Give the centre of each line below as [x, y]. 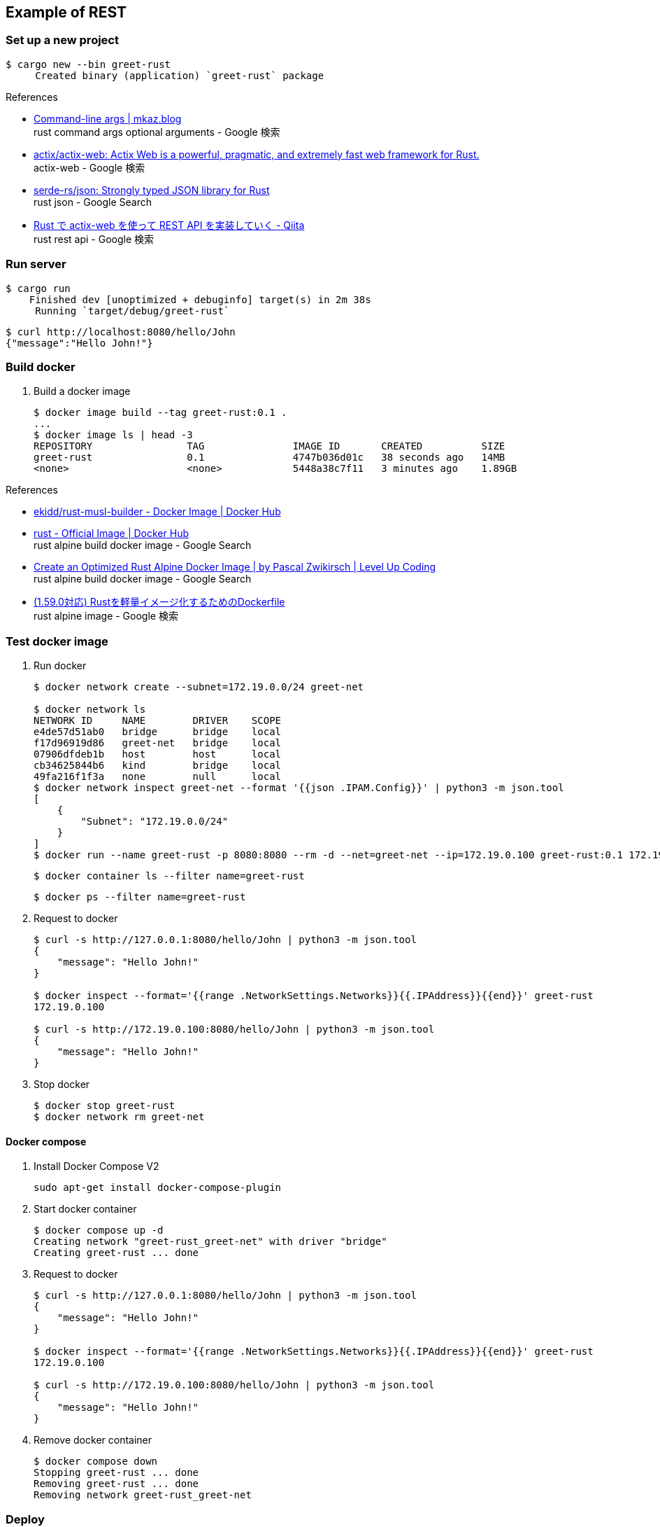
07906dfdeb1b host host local [158, 754]
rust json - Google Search [93, 202]
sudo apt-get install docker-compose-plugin [158, 1188]
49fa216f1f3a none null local [158, 777]
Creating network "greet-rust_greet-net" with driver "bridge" [210, 1242]
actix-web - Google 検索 [89, 167]
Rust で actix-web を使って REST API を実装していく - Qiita [169, 225]
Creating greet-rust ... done [116, 1253]
